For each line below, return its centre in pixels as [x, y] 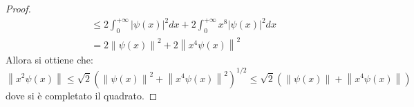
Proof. [18, 8]
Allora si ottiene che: [49, 60]
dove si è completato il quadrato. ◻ [82, 95]
